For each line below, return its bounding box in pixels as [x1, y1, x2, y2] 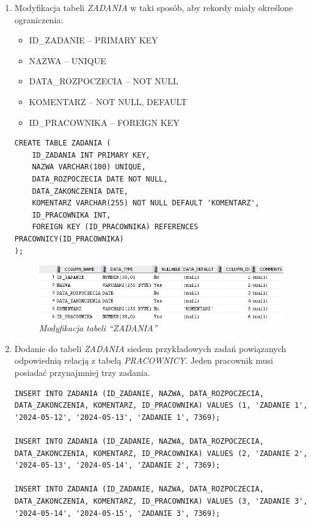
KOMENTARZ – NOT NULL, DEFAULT [29, 95, 188, 108]
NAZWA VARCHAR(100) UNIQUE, [32, 163, 146, 172]
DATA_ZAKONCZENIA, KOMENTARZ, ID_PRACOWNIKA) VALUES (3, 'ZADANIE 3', [14, 496, 308, 505]
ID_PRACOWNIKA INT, [32, 210, 111, 219]
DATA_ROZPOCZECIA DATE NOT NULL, [32, 174, 168, 183]
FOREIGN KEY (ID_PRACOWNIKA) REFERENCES [32, 222, 199, 232]
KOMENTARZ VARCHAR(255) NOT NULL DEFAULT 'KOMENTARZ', [32, 199, 260, 208]
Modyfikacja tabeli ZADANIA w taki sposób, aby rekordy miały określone [14, 1, 293, 13]
